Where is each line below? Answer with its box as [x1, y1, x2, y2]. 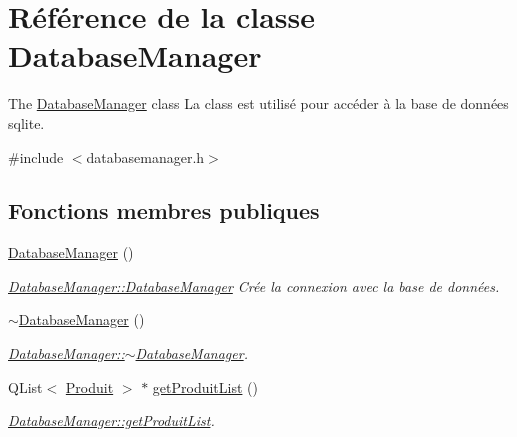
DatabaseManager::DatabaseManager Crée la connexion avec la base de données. [8, 275, 500, 296]
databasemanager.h [86, 146, 205, 167]
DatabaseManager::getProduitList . [8, 410, 215, 431]
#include [8, 146, 64, 167]
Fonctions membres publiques [8, 195, 320, 226]
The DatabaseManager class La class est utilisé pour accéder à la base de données [8, 93, 509, 114]
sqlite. [8, 112, 45, 133]
